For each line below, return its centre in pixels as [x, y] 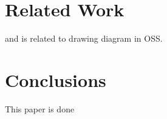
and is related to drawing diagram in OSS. [84, 38]
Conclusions [56, 79]
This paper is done [40, 108]
